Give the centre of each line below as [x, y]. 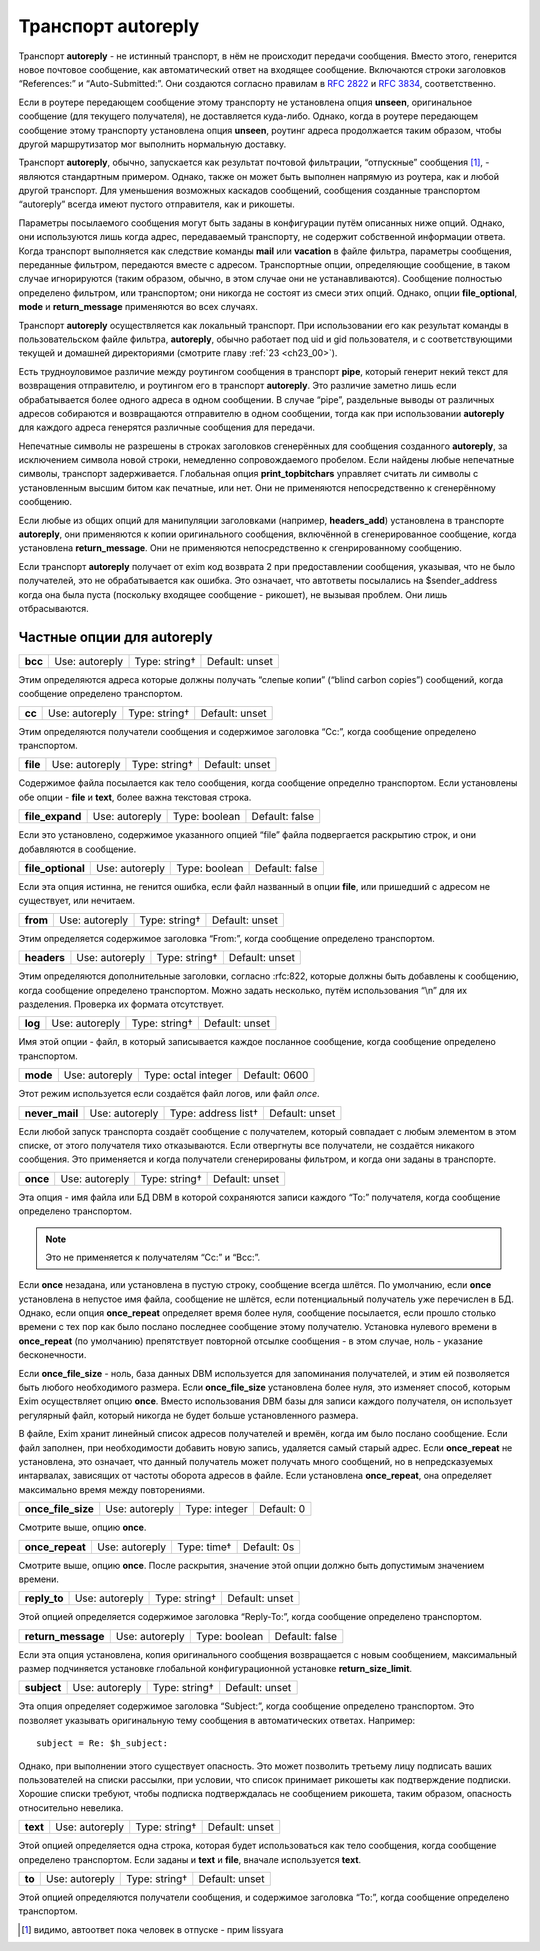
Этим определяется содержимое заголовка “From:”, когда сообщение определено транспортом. [226, 938]
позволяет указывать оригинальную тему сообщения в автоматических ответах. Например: [217, 1720]
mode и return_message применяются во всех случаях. [138, 307]
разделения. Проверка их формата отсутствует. [121, 1004]
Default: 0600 [276, 1075]
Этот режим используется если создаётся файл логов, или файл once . [169, 1094]
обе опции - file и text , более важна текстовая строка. [135, 797]
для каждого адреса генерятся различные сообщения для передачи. [166, 427]
